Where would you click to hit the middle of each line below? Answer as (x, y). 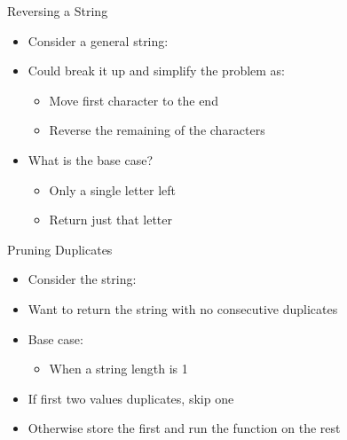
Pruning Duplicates (60, 249)
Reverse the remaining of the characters (157, 130)
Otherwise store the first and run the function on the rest (184, 428)
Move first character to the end (134, 100)
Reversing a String (58, 11)
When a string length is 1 (118, 369)
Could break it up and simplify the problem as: (157, 71)
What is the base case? (90, 159)
